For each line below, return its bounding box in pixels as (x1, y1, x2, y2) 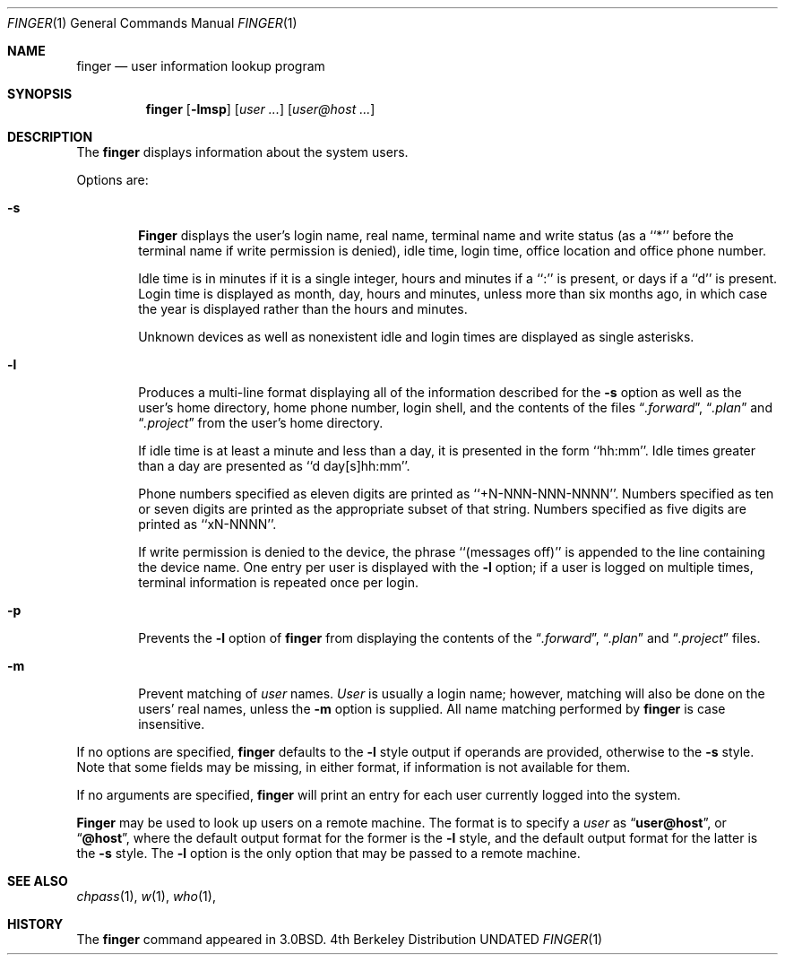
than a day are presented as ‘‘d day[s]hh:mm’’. (138, 458, 410, 473)
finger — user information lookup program (76, 58, 325, 74)
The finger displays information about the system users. (76, 144, 409, 160)
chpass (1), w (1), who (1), (76, 888, 216, 904)
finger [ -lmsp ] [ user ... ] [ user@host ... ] (145, 101, 375, 117)
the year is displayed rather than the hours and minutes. (138, 301, 468, 316)
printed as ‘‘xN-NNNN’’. (138, 516, 277, 532)
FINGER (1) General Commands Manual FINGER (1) (7, 15, 298, 30)
